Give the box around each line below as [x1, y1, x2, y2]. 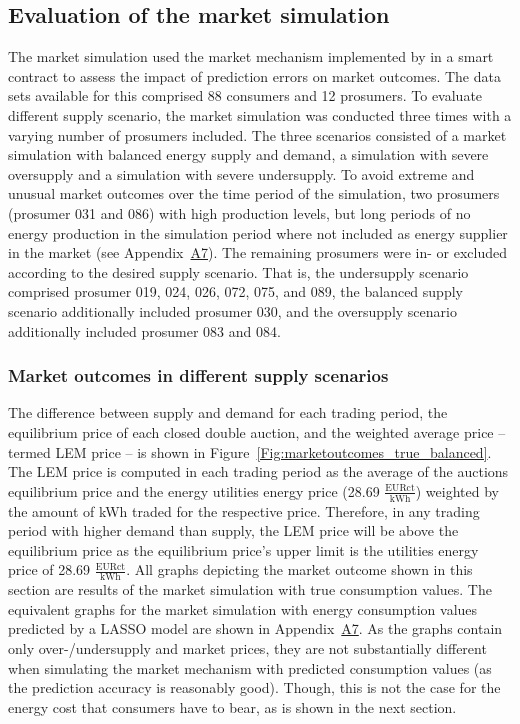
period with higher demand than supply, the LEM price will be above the [8, 520, 459, 541]
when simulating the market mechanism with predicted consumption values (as [8, 657, 492, 678]
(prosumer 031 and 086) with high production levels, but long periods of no [8, 202, 471, 223]
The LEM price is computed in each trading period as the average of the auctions [8, 461, 509, 482]
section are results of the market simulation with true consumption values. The [8, 579, 492, 600]
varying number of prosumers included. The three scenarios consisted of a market [8, 124, 507, 145]
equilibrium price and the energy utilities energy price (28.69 [8, 480, 380, 501]
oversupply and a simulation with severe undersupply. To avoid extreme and [8, 163, 475, 184]
